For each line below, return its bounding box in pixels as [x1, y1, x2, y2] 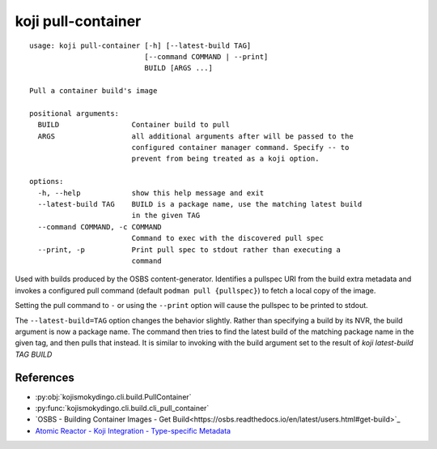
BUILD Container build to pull [37, 120, 231, 130]
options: [29, 177, 64, 186]
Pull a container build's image [29, 86, 158, 96]
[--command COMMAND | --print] [144, 52, 269, 61]
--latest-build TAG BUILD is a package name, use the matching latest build [37, 199, 363, 209]
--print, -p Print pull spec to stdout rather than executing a [37, 245, 342, 254]
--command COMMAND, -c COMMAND [37, 222, 162, 231]
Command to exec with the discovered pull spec [131, 233, 324, 243]
